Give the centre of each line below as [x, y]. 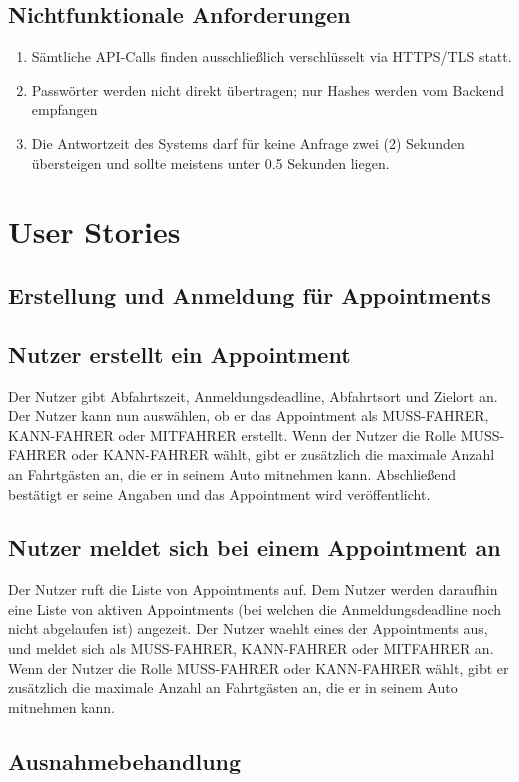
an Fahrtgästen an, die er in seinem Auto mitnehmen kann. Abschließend [232, 473]
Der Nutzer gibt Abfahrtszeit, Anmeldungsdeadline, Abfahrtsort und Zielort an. [253, 395]
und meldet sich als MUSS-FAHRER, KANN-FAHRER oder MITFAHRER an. [251, 648]
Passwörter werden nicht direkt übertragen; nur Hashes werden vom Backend [268, 89]
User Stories [94, 231]
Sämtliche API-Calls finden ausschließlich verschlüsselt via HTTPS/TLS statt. [271, 56]
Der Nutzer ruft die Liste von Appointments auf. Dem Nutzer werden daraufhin [253, 589]
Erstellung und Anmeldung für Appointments [249, 294]
